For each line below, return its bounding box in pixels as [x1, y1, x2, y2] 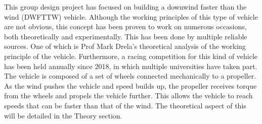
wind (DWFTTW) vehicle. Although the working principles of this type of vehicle [4, 11, 258, 22]
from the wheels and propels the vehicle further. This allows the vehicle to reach [4, 90, 253, 101]
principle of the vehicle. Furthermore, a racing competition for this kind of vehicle [4, 50, 258, 61]
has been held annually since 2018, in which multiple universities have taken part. [4, 60, 257, 71]
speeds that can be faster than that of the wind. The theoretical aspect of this [4, 100, 246, 110]
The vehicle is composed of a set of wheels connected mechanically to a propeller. [4, 71, 256, 81]
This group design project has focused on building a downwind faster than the [4, 2, 247, 12]
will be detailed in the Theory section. [4, 110, 122, 120]
